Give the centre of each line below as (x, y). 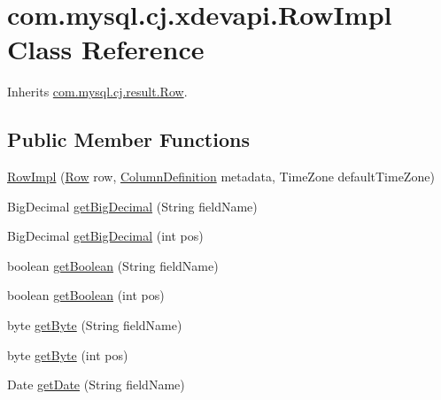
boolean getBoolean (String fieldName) (113, 265)
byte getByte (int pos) (68, 354)
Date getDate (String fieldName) (96, 385)
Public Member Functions (128, 139)
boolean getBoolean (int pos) (86, 295)
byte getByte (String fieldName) (95, 325)
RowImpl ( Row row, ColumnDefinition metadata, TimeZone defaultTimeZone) (221, 177)
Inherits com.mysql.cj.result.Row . (97, 92)
